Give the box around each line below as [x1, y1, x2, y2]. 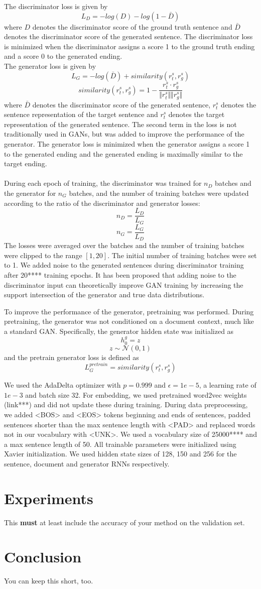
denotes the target [168, 109, 225, 120]
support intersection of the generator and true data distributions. [4, 289, 205, 300]
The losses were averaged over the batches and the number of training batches [4, 240, 244, 251]
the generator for [4, 187, 56, 198]
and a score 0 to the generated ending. [4, 51, 122, 61]
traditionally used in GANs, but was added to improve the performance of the [4, 129, 244, 139]
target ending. [4, 158, 47, 169]
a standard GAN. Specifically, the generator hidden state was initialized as [4, 325, 234, 336]
